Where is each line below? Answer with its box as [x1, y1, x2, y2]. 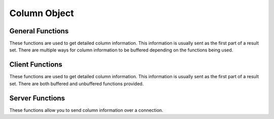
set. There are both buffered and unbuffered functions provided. [9, 81, 144, 87]
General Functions [9, 27, 69, 35]
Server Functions [9, 94, 65, 102]
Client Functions [9, 61, 63, 69]
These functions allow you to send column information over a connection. [9, 107, 163, 113]
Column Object [9, 8, 74, 19]
